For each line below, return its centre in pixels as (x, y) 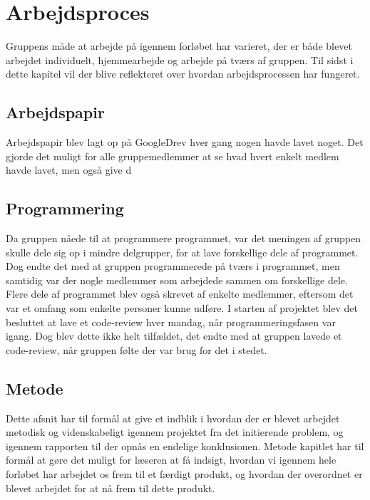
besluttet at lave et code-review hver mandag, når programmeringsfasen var (171, 322)
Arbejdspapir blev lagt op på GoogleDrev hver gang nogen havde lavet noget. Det (185, 142)
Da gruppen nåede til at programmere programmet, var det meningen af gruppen (183, 238)
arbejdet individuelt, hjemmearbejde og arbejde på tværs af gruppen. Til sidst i (180, 59)
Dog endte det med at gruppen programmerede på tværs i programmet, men (173, 266)
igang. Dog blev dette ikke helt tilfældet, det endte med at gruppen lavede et (174, 336)
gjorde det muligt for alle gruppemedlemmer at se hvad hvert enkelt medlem (173, 156)
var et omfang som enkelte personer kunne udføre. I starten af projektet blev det (182, 308)
